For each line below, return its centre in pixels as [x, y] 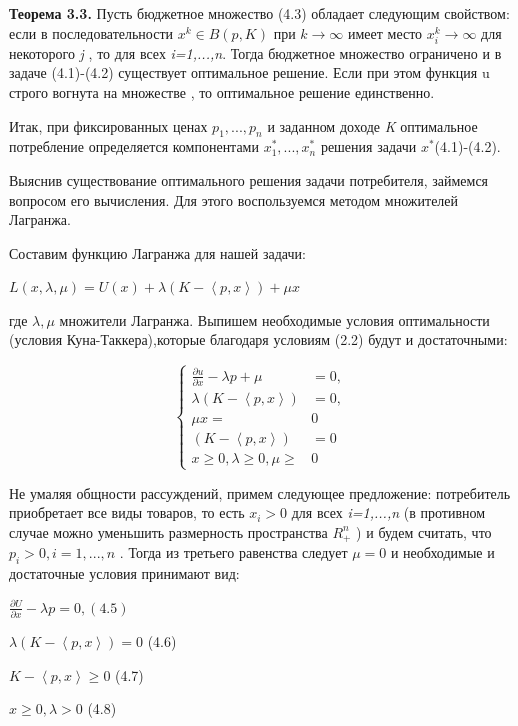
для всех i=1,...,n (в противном [388, 512]
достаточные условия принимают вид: [124, 573]
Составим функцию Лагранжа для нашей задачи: [157, 252]
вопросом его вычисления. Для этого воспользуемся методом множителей [234, 199]
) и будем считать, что [424, 531]
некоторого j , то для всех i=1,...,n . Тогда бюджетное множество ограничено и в [255, 52]
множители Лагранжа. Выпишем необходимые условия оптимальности [274, 319]
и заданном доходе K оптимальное [372, 125]
